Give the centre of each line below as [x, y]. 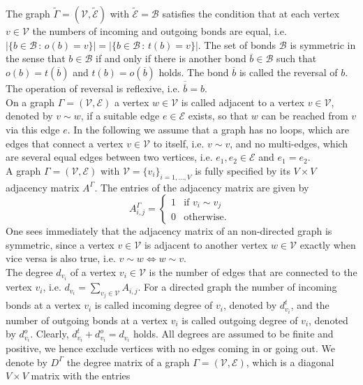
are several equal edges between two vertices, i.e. [109, 157]
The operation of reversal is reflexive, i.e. [93, 88]
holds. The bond [194, 72]
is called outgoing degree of [240, 320]
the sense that [36, 58]
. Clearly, [50, 334]
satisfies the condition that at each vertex [251, 13]
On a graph [30, 102]
